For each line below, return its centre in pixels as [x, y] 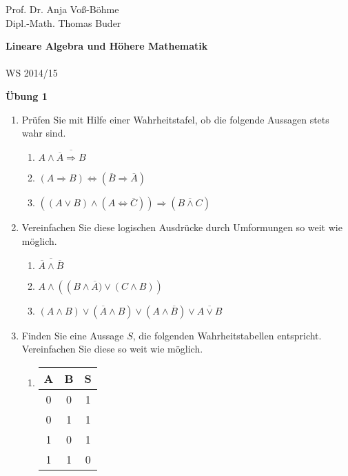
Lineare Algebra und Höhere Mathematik [107, 46]
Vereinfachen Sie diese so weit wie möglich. [112, 349]
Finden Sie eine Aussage [73, 335]
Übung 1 [27, 96]
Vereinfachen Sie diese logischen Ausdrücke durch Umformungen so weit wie [182, 227]
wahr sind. [44, 133]
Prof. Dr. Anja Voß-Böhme [62, 9]
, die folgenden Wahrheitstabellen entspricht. [227, 335]
